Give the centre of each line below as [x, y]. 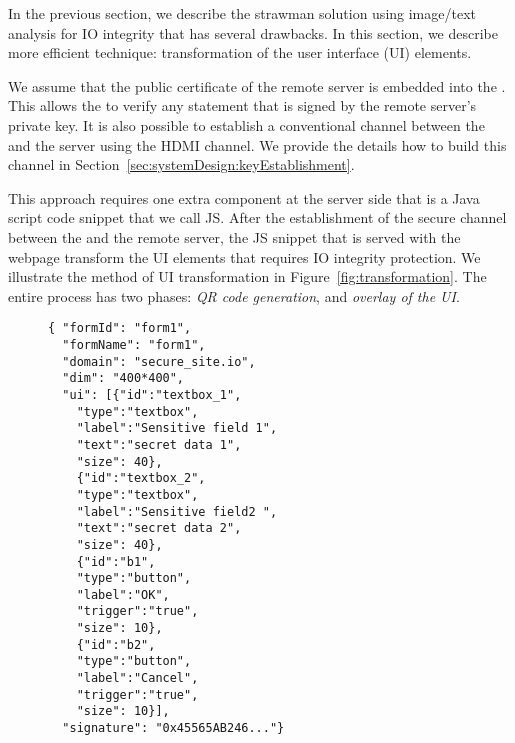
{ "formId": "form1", [120, 328]
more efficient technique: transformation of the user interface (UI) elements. [240, 52]
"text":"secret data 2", [159, 528]
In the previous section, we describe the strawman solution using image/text [242, 13]
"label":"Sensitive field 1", [177, 428]
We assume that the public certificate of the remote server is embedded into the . [257, 85]
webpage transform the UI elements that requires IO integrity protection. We [244, 256]
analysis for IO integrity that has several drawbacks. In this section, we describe [253, 32]
